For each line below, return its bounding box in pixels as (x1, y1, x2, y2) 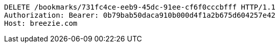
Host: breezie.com (4, 19, 78, 27)
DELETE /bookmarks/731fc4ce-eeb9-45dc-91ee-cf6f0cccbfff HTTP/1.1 (4, 3, 276, 11)
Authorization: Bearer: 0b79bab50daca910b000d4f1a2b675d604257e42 (4, 11, 276, 19)
